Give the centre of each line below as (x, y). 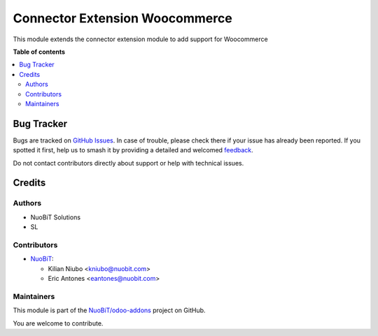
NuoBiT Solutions (55, 217)
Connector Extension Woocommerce (122, 18)
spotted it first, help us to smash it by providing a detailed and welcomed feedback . (133, 150)
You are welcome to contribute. (58, 323)
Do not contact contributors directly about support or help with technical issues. (128, 163)
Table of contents (39, 52)
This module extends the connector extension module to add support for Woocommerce (141, 39)
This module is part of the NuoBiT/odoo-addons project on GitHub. (109, 310)
